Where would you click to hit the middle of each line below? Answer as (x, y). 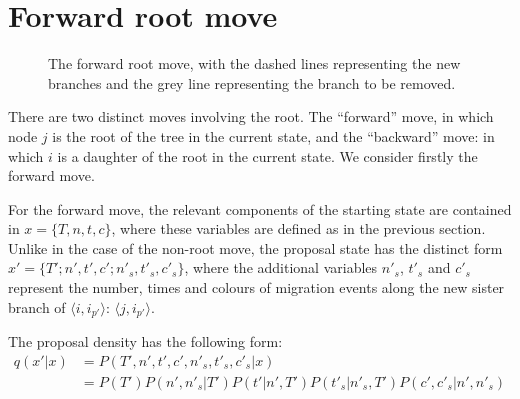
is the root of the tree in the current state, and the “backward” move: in (273, 135)
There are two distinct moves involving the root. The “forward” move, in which (251, 116)
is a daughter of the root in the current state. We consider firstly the (267, 155)
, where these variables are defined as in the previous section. (298, 228)
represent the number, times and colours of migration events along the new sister (256, 287)
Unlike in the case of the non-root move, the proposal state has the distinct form (255, 247)
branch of (37, 306)
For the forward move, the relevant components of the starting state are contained (260, 208)
